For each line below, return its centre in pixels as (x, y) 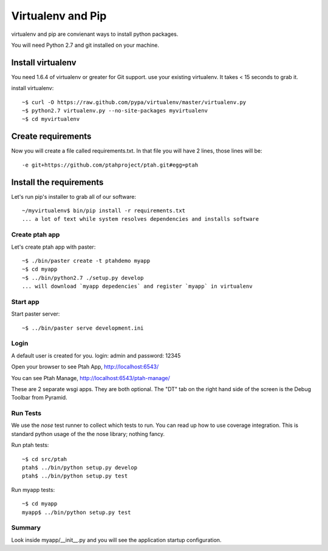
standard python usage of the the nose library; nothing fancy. (88, 434)
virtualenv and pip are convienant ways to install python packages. (95, 34)
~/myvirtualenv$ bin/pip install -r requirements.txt (104, 211)
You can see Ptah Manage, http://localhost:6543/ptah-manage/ (91, 378)
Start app (25, 302)
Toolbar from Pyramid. (39, 398)
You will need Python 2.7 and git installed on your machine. (85, 45)
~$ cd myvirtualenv (51, 119)
